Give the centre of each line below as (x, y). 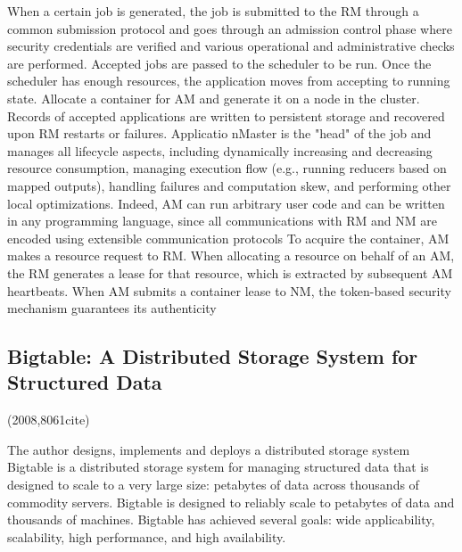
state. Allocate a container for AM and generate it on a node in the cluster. (214, 98)
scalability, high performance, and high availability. (147, 536)
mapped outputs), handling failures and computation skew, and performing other (229, 185)
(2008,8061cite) (49, 420)
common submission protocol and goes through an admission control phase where (230, 28)
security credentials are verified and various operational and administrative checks (231, 46)
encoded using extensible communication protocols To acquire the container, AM (228, 238)
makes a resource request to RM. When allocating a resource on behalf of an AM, (231, 255)
